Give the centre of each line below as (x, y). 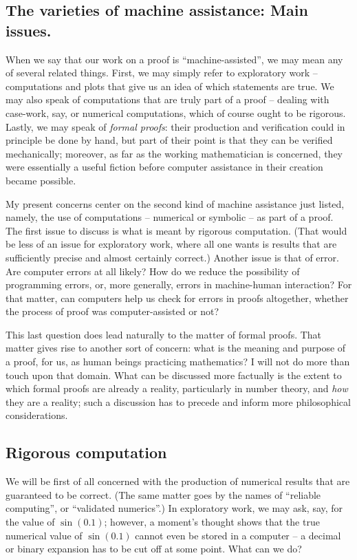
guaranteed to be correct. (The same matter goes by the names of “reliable (163, 494)
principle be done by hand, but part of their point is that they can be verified (169, 140)
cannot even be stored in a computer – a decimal (238, 535)
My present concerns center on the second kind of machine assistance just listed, (175, 203)
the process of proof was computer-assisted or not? (112, 311)
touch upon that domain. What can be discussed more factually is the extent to (174, 375)
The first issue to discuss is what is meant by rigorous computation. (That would (176, 230)
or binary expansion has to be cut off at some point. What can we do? (154, 549)
